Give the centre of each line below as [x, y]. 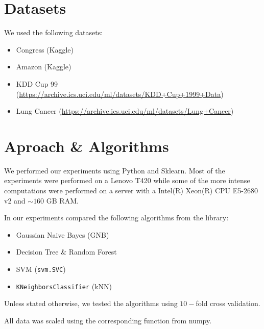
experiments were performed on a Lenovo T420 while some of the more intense [127, 180]
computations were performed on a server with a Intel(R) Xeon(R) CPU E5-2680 [131, 190]
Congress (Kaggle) [45, 49]
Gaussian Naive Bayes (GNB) [63, 234]
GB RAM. [62, 200]
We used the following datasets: [54, 32]
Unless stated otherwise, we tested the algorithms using [91, 303]
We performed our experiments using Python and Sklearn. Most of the [115, 170]
